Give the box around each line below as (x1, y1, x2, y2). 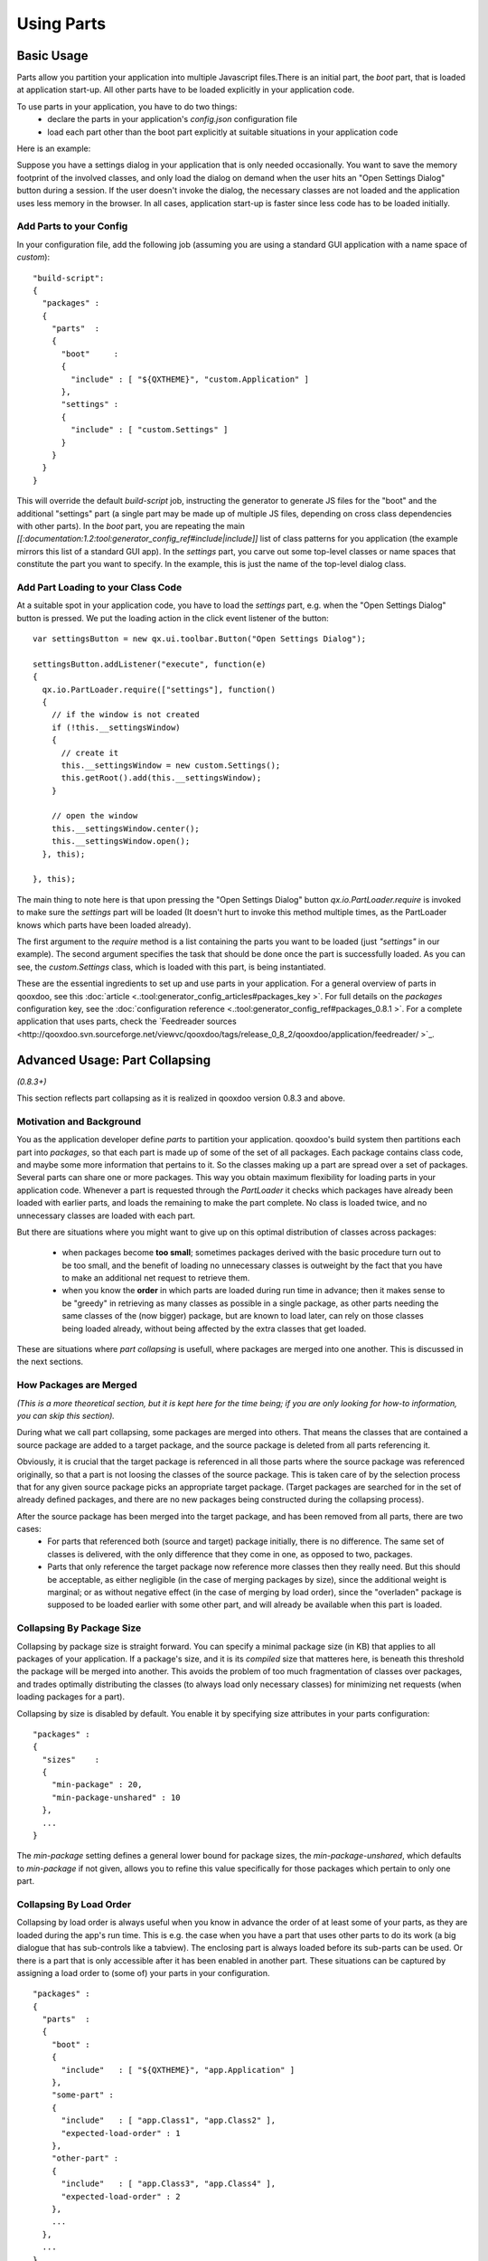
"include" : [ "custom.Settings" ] (70, 425, 229, 435)
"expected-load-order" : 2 (61, 2191, 181, 2201)
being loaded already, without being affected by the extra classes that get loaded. (61, 1323, 367, 1334)
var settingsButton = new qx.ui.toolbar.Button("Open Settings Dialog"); (33, 634, 367, 644)
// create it (61, 747, 119, 758)
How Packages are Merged (16, 1379, 137, 1392)
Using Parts (16, 14, 107, 33)
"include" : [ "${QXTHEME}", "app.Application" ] (61, 2065, 296, 2075)
